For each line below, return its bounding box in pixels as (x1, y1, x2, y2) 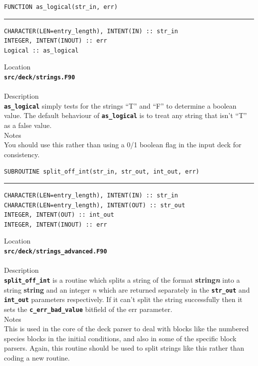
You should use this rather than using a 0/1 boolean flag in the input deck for (4, 139, 242, 150)
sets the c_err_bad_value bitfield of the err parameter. (4, 304, 173, 314)
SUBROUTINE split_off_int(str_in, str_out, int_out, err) (4, 168, 199, 175)
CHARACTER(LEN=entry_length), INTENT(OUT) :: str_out (4, 201, 186, 209)
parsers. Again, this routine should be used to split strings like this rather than (4, 343, 244, 353)
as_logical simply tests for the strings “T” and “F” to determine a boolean (4, 100, 237, 111)
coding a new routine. (4, 352, 70, 363)
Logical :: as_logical (4, 47, 79, 54)
